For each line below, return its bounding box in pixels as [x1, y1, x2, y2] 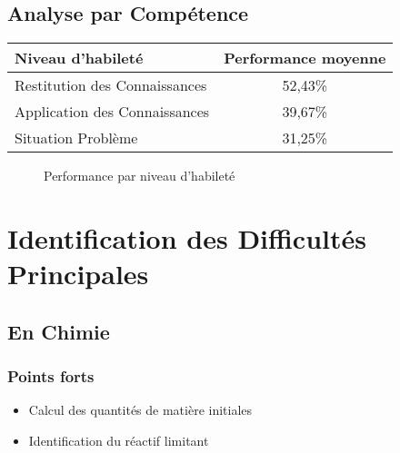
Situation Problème [15, 127, 138, 149]
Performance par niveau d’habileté [44, 166, 235, 185]
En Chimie [7, 317, 110, 345]
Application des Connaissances [15, 101, 210, 123]
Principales [7, 255, 149, 292]
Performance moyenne [224, 47, 386, 69]
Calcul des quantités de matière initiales [28, 400, 253, 419]
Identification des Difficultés [7, 219, 366, 256]
